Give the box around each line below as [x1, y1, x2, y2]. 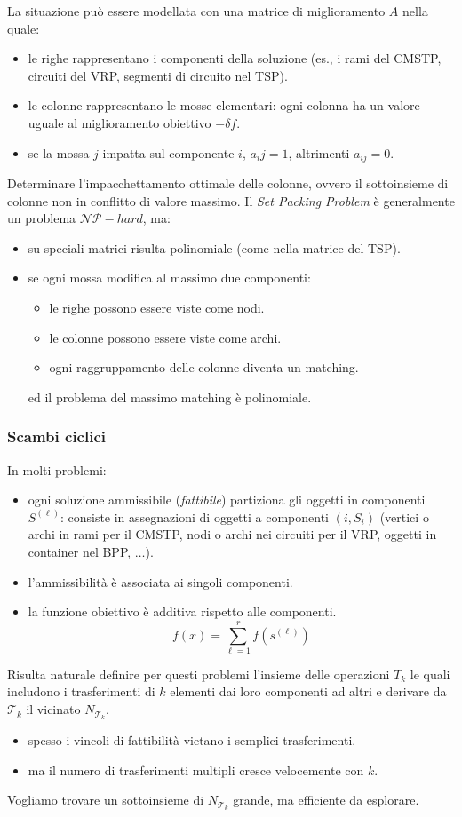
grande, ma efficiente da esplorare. [233, 790, 419, 809]
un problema [7, 209, 76, 227]
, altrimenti [288, 143, 350, 162]
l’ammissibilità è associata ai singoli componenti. [28, 572, 293, 591]
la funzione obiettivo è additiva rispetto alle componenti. [28, 602, 337, 621]
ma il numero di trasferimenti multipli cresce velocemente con [28, 760, 364, 779]
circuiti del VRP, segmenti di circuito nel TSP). [28, 66, 288, 84]
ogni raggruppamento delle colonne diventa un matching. [49, 358, 359, 377]
